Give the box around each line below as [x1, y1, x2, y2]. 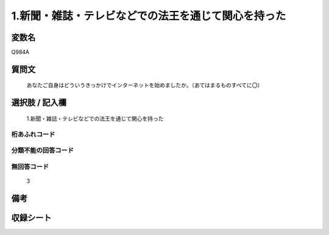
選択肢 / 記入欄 [11, 97, 67, 108]
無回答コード [11, 162, 49, 170]
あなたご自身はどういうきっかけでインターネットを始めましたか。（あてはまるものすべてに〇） [26, 82, 263, 89]
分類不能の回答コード [11, 146, 74, 155]
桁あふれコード [11, 130, 55, 138]
